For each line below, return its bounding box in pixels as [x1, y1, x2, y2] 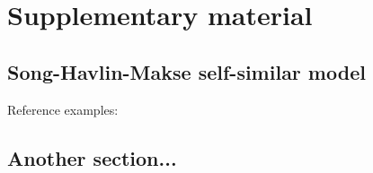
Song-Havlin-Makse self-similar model [7, 57, 366, 85]
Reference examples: [7, 99, 119, 118]
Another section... [7, 143, 177, 171]
